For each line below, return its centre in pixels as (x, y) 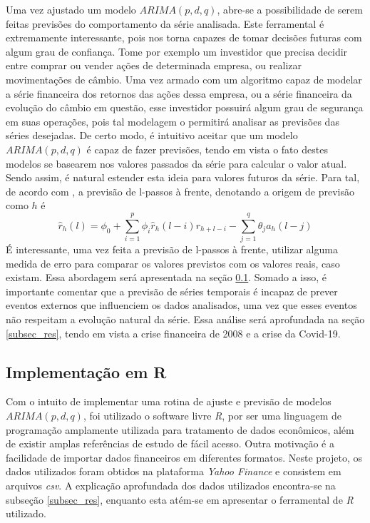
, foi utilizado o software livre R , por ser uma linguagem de (212, 415)
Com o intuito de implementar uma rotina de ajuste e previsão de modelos (169, 401)
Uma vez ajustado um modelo (71, 9)
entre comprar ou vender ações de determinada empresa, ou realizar (154, 65)
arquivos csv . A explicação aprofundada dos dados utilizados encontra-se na (171, 485)
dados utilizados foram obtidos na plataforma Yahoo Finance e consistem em (174, 471)
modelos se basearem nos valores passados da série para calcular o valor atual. (176, 163)
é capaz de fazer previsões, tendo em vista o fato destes (207, 149)
